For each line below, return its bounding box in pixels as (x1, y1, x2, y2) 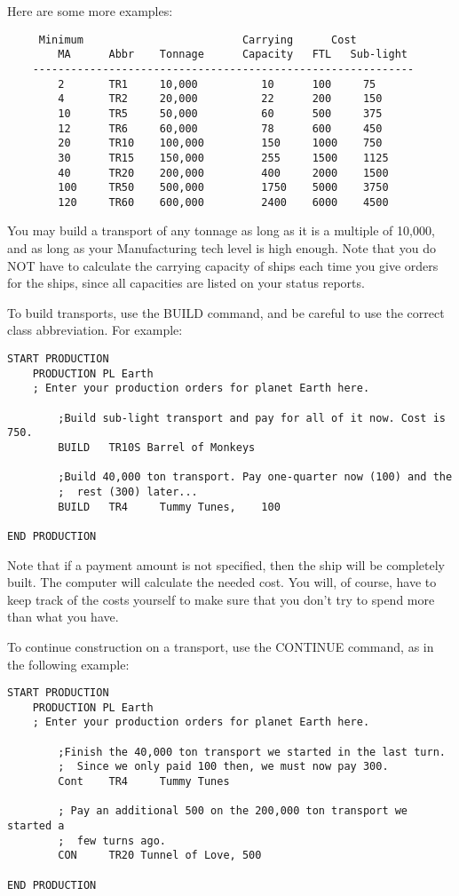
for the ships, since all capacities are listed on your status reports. (7, 274, 365, 292)
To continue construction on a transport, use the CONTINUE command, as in (7, 637, 434, 655)
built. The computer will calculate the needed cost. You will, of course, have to (7, 573, 437, 591)
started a (7, 820, 65, 833)
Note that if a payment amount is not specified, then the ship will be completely (7, 555, 445, 574)
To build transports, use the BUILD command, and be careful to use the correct (7, 303, 445, 321)
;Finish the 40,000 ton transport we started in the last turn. (58, 745, 446, 758)
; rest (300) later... (58, 485, 198, 498)
